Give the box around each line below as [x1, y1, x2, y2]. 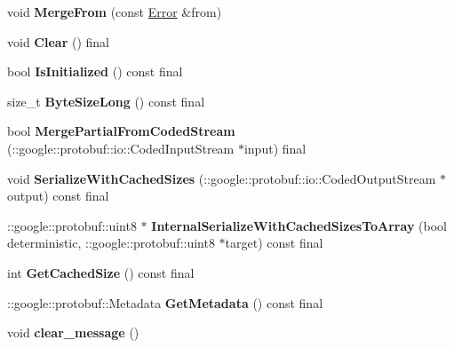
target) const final [225, 233, 323, 252]
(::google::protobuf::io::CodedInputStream [7, 138, 235, 157]
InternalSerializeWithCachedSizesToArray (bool [151, 216, 447, 234]
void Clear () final [7, 32, 109, 51]
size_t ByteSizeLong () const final [7, 91, 205, 110]
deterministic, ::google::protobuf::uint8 [7, 233, 215, 252]
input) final [243, 138, 307, 157]
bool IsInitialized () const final [7, 62, 183, 81]
